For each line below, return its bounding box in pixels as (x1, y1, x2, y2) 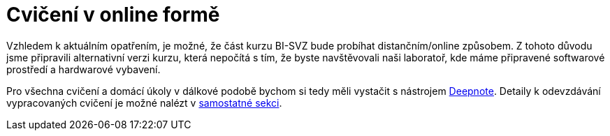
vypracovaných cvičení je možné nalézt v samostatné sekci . (6, 96, 282, 109)
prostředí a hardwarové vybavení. (6, 63, 161, 75)
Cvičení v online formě (6, 3, 220, 27)
